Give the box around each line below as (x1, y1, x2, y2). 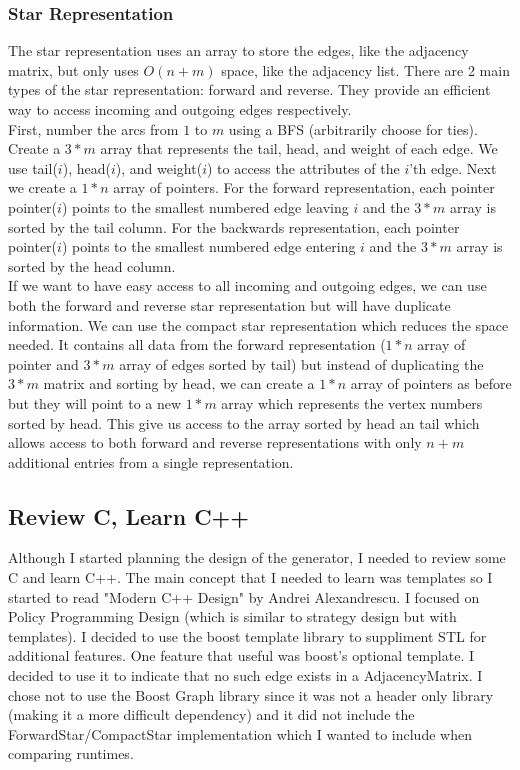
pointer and (8, 353, 79, 374)
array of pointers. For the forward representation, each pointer (113, 177, 495, 198)
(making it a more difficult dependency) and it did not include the (8, 704, 415, 725)
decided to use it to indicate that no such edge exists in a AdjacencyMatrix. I (8, 665, 483, 686)
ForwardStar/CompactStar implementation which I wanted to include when (8, 723, 472, 744)
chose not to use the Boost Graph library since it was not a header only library (8, 684, 494, 705)
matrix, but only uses (8, 59, 139, 80)
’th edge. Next (409, 157, 497, 178)
